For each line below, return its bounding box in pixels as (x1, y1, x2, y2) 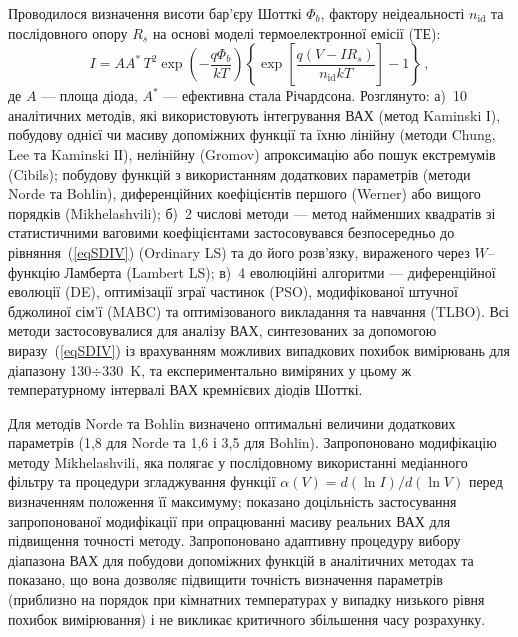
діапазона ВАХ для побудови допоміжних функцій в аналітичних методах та (8, 549, 474, 570)
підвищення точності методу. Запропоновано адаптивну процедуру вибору (8, 530, 461, 551)
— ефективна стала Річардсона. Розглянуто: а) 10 (163, 85, 467, 106)
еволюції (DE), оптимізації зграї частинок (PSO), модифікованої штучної (8, 281, 458, 302)
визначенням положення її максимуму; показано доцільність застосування (8, 491, 457, 512)
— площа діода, (41, 85, 138, 106)
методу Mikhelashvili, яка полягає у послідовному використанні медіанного (8, 451, 468, 472)
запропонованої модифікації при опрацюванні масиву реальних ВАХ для (8, 510, 451, 531)
